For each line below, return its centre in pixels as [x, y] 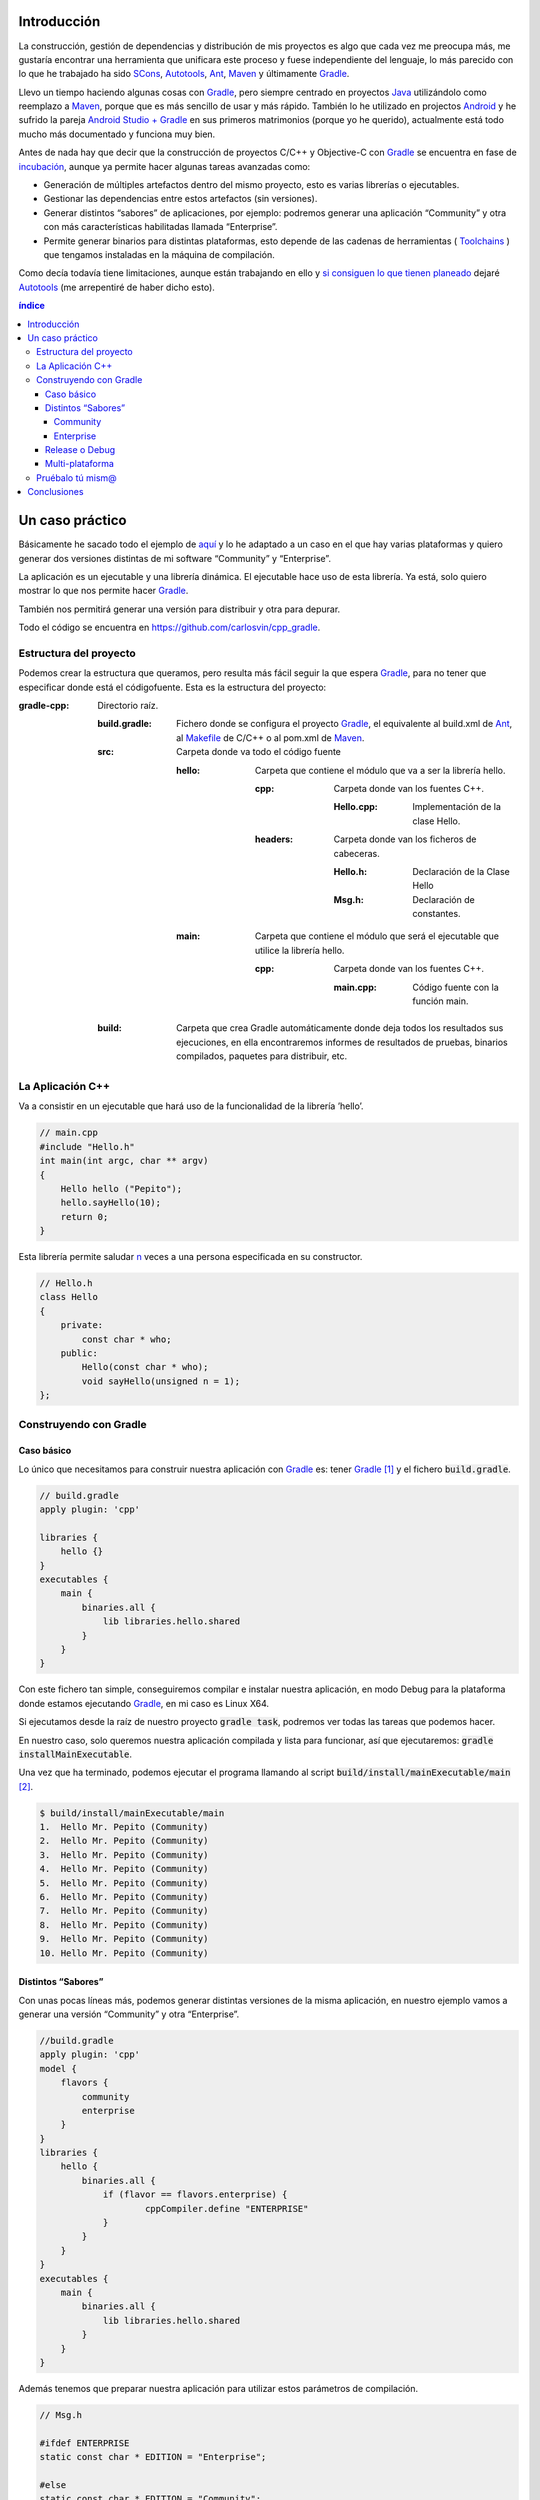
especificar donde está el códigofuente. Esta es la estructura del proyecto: [172, 687]
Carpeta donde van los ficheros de [405, 839]
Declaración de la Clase [461, 871]
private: [82, 1325]
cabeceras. [356, 853]
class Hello [69, 1297]
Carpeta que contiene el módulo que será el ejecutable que [377, 936]
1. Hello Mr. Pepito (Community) [124, 1827]
